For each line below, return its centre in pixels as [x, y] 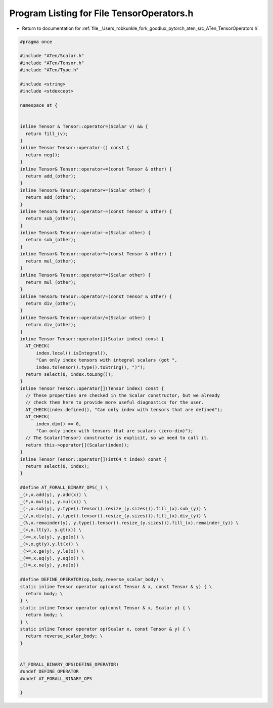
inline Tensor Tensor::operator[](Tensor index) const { [92, 388]
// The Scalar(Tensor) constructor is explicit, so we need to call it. [118, 438]
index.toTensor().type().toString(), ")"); [91, 367]
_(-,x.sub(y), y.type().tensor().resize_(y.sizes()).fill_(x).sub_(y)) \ [113, 509]
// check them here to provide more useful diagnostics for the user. [115, 403]
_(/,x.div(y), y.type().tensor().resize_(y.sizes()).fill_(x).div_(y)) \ [113, 516]
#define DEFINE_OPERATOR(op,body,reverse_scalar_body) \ [92, 580]
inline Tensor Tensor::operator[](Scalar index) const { [92, 339]
